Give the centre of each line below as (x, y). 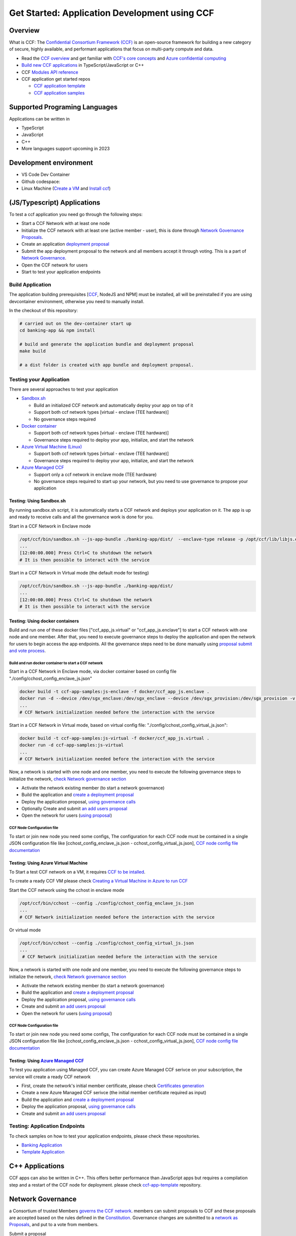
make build (33, 351)
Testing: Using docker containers (44, 621)
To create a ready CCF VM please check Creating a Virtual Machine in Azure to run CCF (98, 881)
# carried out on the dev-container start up (75, 323)
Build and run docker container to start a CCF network (56, 663)
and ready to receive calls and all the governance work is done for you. (81, 517)
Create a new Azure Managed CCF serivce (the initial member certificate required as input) (114, 1093)
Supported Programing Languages (63, 107)
